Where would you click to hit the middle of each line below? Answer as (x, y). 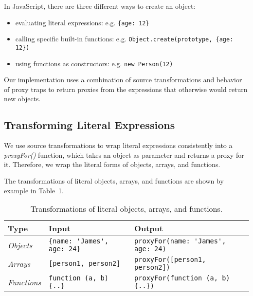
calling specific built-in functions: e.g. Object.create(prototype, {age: (124, 39)
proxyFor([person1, (170, 260)
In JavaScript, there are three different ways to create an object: (100, 6)
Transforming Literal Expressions (90, 125)
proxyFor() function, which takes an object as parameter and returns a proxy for (124, 155)
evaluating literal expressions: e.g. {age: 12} (82, 22)
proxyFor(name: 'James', (180, 241)
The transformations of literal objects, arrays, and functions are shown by (114, 180)
